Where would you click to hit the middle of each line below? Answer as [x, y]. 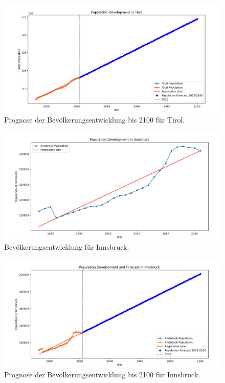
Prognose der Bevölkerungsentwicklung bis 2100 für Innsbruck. [102, 374]
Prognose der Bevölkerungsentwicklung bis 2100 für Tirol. [95, 119]
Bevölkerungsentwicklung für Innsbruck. [67, 247]
